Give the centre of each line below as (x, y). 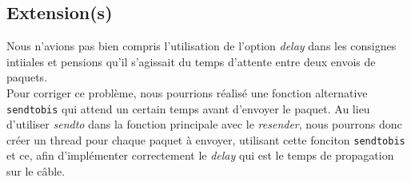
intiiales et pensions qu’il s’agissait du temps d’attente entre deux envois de (191, 61)
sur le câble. (36, 171)
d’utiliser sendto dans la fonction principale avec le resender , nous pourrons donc (204, 124)
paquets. (27, 77)
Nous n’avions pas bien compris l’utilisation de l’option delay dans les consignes (202, 46)
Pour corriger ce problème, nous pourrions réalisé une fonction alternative (187, 92)
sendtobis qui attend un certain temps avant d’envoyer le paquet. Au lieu (188, 108)
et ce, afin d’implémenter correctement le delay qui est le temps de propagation (200, 155)
